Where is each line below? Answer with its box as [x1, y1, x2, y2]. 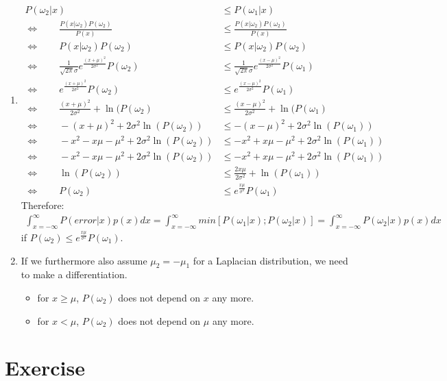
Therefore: [21, 198, 64, 212]
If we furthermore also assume [21, 253, 147, 267]
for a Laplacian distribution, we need [193, 253, 348, 267]
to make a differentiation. [21, 267, 128, 282]
